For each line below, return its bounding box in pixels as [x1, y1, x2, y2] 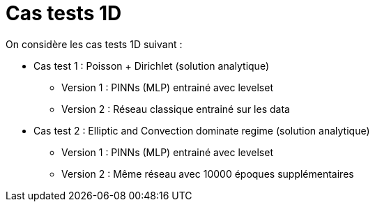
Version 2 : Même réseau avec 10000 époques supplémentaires [61, 167, 354, 180]
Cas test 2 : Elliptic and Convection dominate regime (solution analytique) [33, 124, 370, 137]
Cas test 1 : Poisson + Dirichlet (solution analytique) [33, 59, 269, 72]
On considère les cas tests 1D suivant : [6, 38, 183, 50]
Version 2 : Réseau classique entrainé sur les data [61, 102, 290, 115]
